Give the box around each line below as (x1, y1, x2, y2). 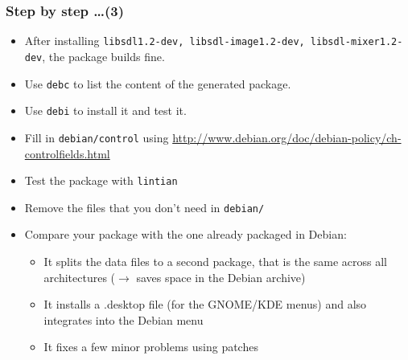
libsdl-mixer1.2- (310, 36, 403, 48)
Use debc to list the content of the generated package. (24, 75, 291, 92)
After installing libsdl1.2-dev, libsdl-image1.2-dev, (24, 32, 305, 49)
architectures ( (43, 268, 116, 285)
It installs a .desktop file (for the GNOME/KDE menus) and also (43, 296, 367, 313)
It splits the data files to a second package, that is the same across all (43, 253, 388, 269)
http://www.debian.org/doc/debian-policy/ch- (172, 129, 402, 145)
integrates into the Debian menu (43, 311, 204, 328)
